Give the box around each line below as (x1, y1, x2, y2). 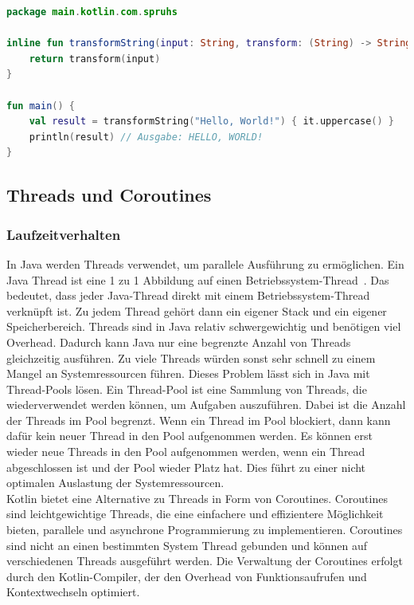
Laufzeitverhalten (6, 224, 121, 244)
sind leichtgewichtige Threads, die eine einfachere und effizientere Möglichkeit (6, 505, 384, 522)
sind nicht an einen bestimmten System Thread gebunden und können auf (6, 536, 367, 553)
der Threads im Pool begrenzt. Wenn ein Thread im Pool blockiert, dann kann (6, 411, 391, 428)
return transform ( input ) (29, 53, 161, 65)
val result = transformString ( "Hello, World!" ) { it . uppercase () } (29, 116, 394, 128)
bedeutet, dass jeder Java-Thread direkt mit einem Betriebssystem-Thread (6, 287, 370, 304)
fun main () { (6, 100, 75, 112)
